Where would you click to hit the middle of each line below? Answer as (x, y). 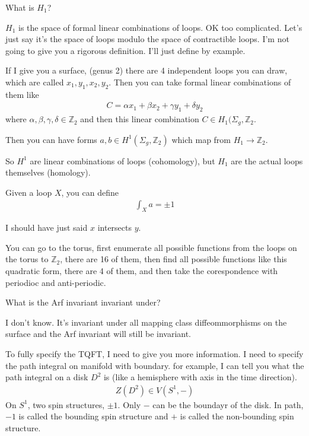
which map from (201, 139)
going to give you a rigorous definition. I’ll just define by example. (125, 50)
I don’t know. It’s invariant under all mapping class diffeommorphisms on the (146, 322)
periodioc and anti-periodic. (56, 282)
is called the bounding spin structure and (93, 416)
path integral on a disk (47, 377)
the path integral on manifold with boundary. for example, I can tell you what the (155, 365)
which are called (35, 82)
